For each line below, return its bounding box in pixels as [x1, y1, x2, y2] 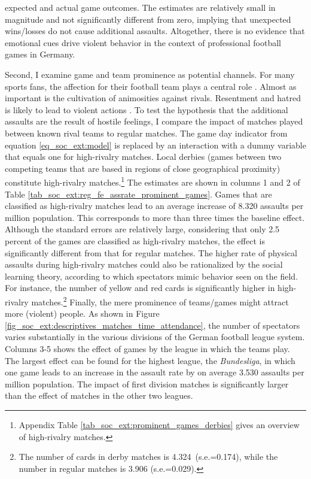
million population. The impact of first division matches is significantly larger [5, 377, 289, 390]
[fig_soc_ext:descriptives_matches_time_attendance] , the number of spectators [5, 319, 300, 331]
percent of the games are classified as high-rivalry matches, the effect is [5, 234, 265, 247]
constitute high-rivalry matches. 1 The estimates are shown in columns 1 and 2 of [5, 174, 300, 188]
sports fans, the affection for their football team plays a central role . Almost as [5, 80, 297, 92]
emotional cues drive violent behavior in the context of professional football [5, 36, 281, 48]
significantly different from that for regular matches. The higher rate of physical [5, 246, 297, 259]
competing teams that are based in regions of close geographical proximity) [5, 162, 280, 174]
